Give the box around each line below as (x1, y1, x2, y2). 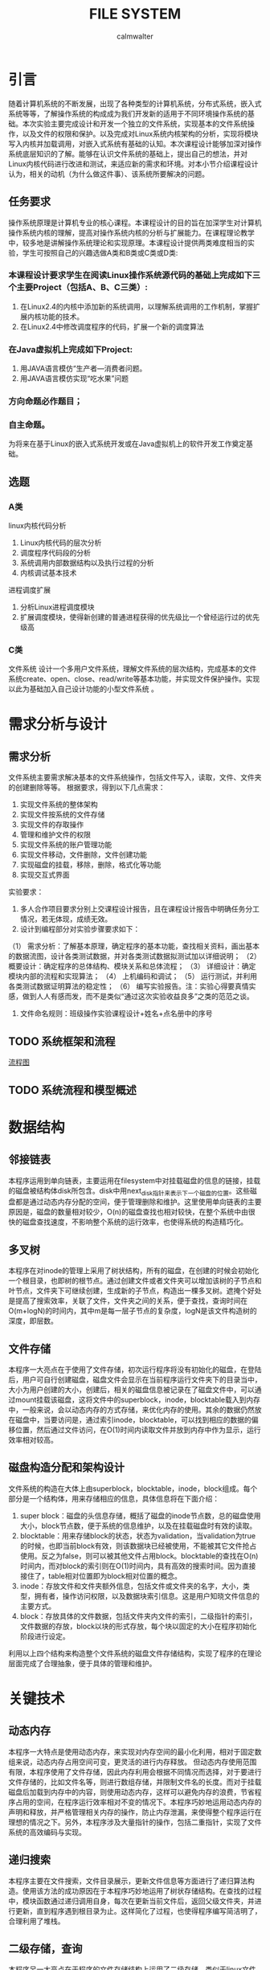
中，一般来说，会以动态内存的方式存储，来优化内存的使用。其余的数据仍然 (8, 1404, 255, 1415)
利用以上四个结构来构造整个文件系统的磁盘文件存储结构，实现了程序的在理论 (8, 1648, 262, 1658)
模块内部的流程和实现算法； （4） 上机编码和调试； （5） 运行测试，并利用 (8, 972, 258, 981)
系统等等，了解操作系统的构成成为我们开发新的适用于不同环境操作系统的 (8, 109, 247, 118)
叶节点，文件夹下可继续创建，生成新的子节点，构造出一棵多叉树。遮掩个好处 (8, 1286, 262, 1296)
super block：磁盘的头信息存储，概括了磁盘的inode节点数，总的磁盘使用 (19, 1510, 261, 1520)
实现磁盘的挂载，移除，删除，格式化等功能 (19, 860, 162, 870)
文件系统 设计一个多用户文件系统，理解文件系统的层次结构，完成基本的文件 (8, 664, 257, 674)
